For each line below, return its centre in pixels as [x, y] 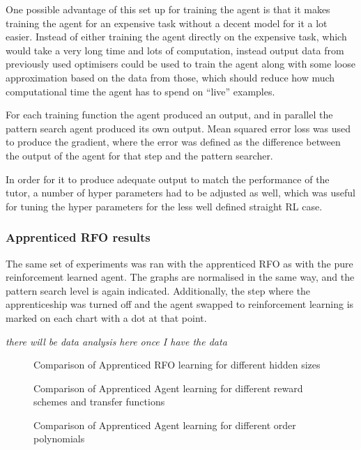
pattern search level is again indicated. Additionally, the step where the [158, 290]
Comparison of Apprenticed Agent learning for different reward [168, 388]
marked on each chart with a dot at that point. [106, 317]
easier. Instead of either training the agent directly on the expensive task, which [176, 37]
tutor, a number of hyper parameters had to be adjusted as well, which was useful [180, 193]
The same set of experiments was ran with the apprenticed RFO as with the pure [179, 263]
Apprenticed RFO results [78, 237]
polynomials [59, 439]
